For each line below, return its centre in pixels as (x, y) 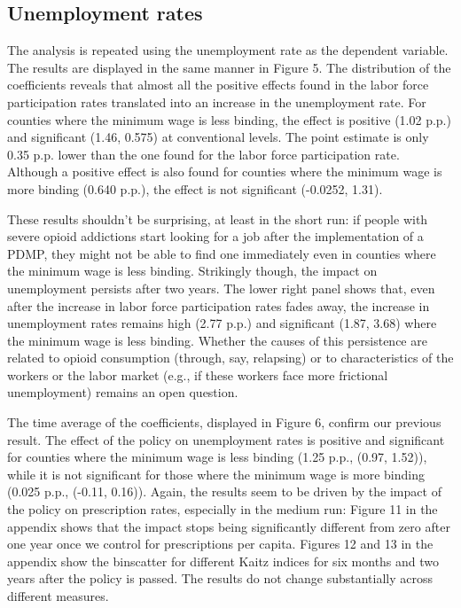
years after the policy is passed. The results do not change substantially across (220, 578)
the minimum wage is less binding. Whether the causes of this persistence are (217, 340)
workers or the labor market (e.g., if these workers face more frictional (198, 374)
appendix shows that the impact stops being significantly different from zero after (229, 526)
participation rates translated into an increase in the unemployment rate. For (217, 101)
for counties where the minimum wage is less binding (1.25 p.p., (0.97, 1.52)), (217, 457)
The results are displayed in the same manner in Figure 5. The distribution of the (229, 67)
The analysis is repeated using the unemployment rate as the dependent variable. (228, 50)
